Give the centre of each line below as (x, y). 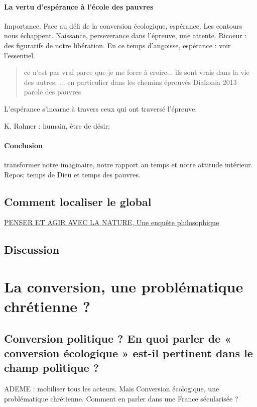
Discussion (32, 249)
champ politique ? (52, 368)
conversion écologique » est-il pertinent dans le (128, 353)
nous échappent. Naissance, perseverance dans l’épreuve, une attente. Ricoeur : (125, 35)
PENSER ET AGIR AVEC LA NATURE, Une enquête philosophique (112, 222)
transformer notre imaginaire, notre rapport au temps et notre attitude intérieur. (128, 164)
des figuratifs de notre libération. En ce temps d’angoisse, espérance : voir (117, 45)
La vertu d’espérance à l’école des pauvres (79, 6)
